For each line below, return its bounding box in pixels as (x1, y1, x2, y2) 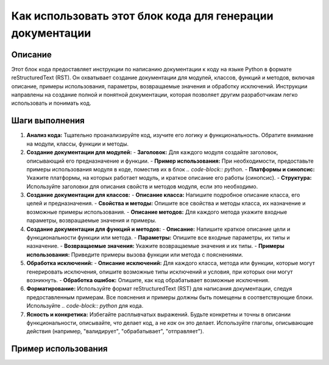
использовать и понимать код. (11, 99, 91, 107)
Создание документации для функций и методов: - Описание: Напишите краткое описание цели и (26, 225, 291, 233)
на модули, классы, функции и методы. (26, 140, 129, 147)
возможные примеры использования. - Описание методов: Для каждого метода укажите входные (26, 208, 288, 216)
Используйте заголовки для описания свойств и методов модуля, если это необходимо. (26, 183, 258, 190)
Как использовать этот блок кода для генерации (11, 9, 274, 23)
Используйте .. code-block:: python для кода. (26, 302, 144, 310)
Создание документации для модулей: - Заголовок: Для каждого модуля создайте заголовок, (26, 149, 278, 156)
